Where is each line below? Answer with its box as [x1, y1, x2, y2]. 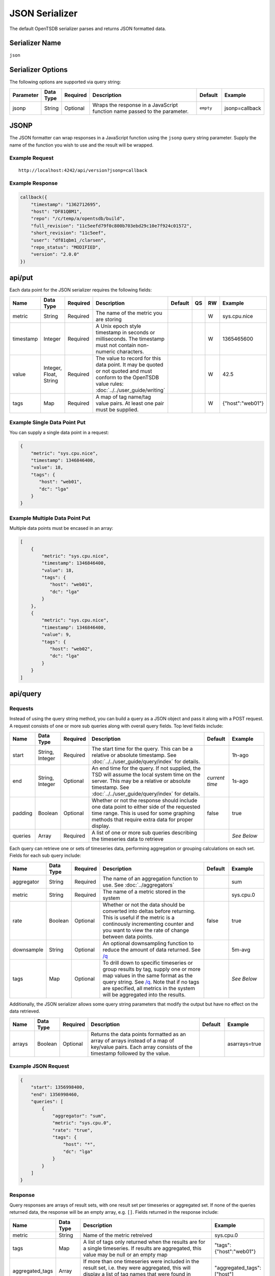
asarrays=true [227, 1040, 262, 1047]
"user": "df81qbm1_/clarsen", [31, 237, 106, 243]
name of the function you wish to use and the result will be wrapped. [9, 142, 154, 148]
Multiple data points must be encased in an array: [9, 525, 114, 531]
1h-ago [232, 752, 249, 759]
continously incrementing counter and [102, 920, 194, 927]
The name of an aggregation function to [102, 875, 198, 882]
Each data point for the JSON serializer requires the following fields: [9, 287, 152, 293]
